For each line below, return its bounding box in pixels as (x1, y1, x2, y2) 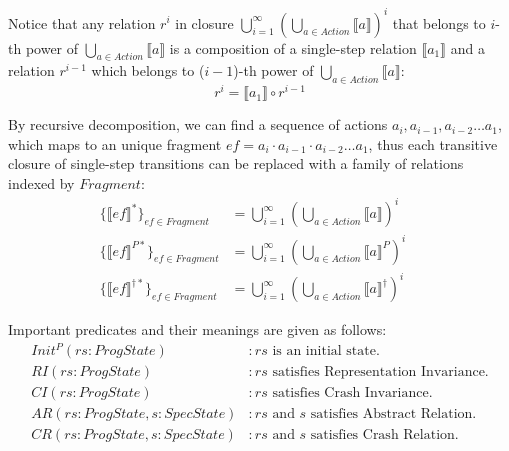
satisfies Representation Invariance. (272, 365, 489, 380)
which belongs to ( (91, 60, 205, 81)
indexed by (8, 172, 75, 193)
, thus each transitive (368, 133, 498, 154)
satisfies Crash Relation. (310, 428, 459, 443)
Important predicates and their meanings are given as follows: (8, 319, 387, 340)
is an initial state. (272, 344, 380, 359)
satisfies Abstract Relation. (310, 407, 477, 422)
